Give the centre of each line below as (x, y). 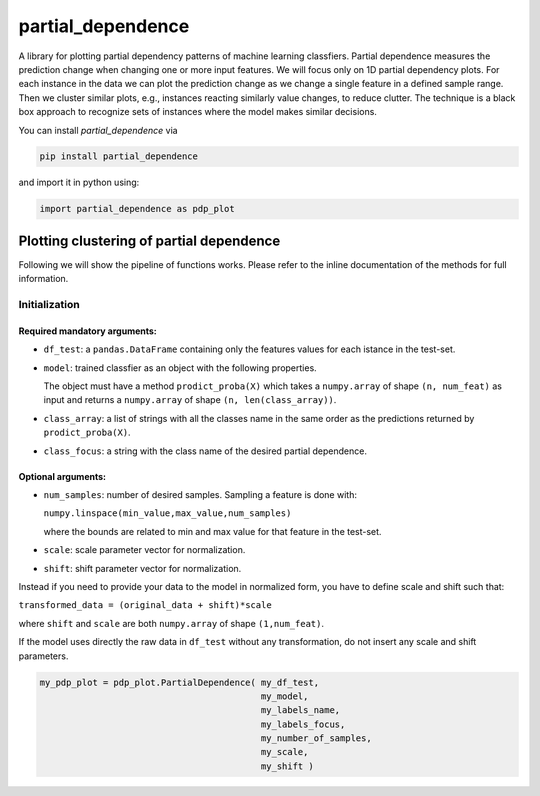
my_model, (284, 696)
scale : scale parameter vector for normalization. (144, 550)
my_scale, (284, 752)
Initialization (49, 305)
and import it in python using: (79, 182)
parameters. (43, 656)
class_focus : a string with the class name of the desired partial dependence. (205, 451)
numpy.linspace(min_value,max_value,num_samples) (167, 513)
